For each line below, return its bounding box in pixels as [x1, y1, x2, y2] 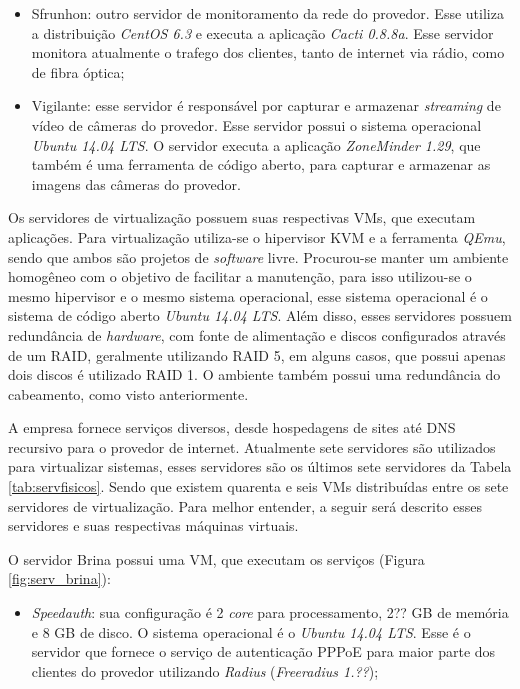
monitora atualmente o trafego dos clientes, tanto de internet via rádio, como [31, 42, 505, 63]
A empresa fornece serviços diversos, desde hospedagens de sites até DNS [8, 417, 456, 438]
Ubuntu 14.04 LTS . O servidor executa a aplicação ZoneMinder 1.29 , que [31, 134, 481, 155]
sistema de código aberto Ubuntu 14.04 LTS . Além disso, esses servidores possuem [8, 305, 512, 326]
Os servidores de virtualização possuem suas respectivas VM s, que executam [8, 207, 476, 228]
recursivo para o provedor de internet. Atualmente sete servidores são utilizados [8, 436, 496, 457]
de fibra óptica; [31, 61, 125, 82]
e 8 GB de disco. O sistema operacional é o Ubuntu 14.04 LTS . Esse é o [31, 621, 471, 642]
